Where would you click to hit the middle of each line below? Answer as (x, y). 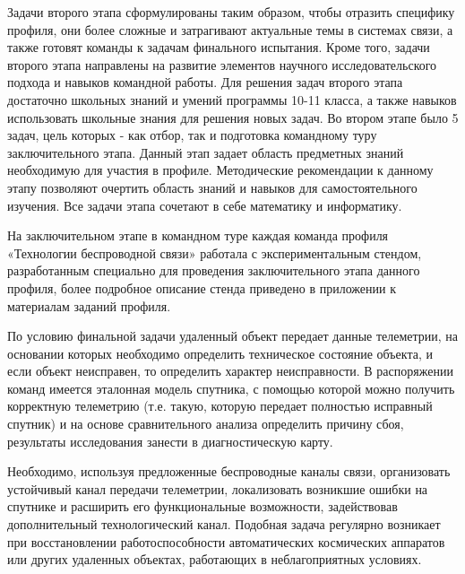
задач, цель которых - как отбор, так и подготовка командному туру (192, 135)
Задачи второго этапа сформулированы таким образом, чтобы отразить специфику (231, 12)
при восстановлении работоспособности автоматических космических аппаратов (226, 541)
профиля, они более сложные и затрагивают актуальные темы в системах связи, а (230, 29)
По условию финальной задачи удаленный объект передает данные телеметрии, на (233, 336)
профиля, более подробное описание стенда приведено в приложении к (202, 287)
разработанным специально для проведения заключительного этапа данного (214, 270)
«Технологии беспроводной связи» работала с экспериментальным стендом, (215, 252)
